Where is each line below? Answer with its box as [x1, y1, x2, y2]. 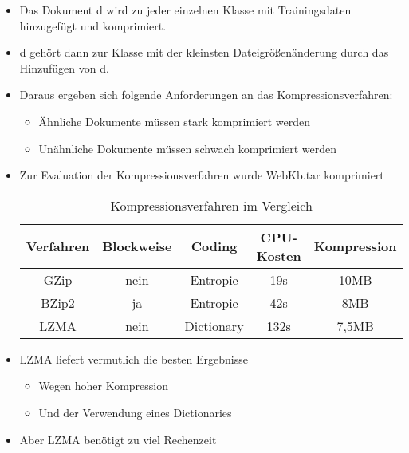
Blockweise [102, 237, 172, 256]
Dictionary [184, 316, 244, 335]
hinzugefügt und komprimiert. [19, 17, 167, 33]
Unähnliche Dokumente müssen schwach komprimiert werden [38, 140, 337, 156]
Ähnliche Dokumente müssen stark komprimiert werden [38, 112, 311, 129]
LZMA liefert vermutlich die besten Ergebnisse [19, 350, 248, 367]
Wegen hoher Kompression [38, 377, 168, 394]
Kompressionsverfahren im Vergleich [110, 195, 313, 215]
